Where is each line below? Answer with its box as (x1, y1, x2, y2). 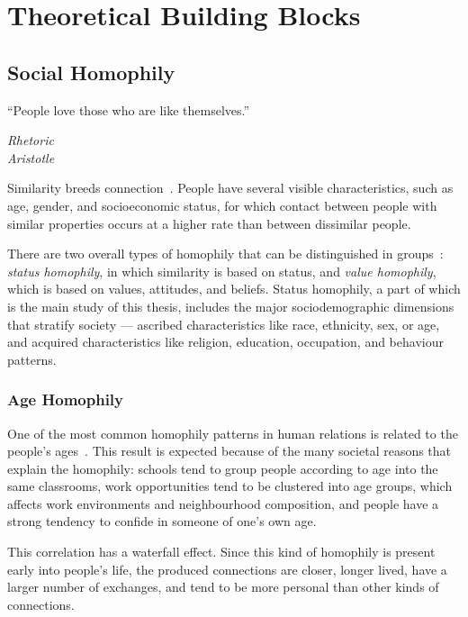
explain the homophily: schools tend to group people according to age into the (7, 458, 438, 477)
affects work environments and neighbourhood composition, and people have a (7, 494, 439, 513)
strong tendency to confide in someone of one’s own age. (7, 512, 317, 531)
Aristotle (7, 148, 55, 167)
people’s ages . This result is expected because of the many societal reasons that (7, 441, 452, 460)
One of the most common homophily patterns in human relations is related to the (7, 423, 458, 442)
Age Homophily (7, 388, 123, 411)
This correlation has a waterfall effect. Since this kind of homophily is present (7, 542, 436, 561)
